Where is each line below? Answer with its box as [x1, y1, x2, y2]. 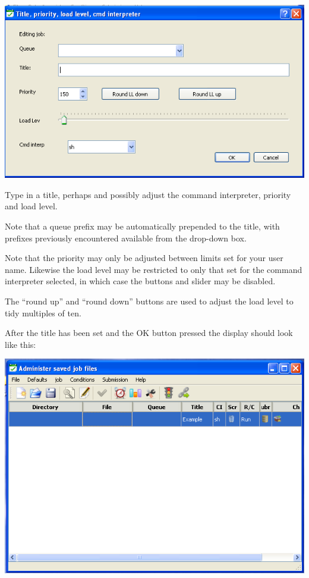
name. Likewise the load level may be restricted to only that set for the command [5, 263, 302, 275]
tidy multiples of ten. [5, 306, 81, 319]
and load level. [5, 200, 58, 212]
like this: [5, 338, 36, 350]
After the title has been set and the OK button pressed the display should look [5, 326, 293, 339]
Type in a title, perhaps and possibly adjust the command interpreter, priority [5, 188, 291, 200]
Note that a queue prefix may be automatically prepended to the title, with [5, 220, 280, 233]
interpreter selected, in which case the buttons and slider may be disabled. [5, 275, 276, 287]
